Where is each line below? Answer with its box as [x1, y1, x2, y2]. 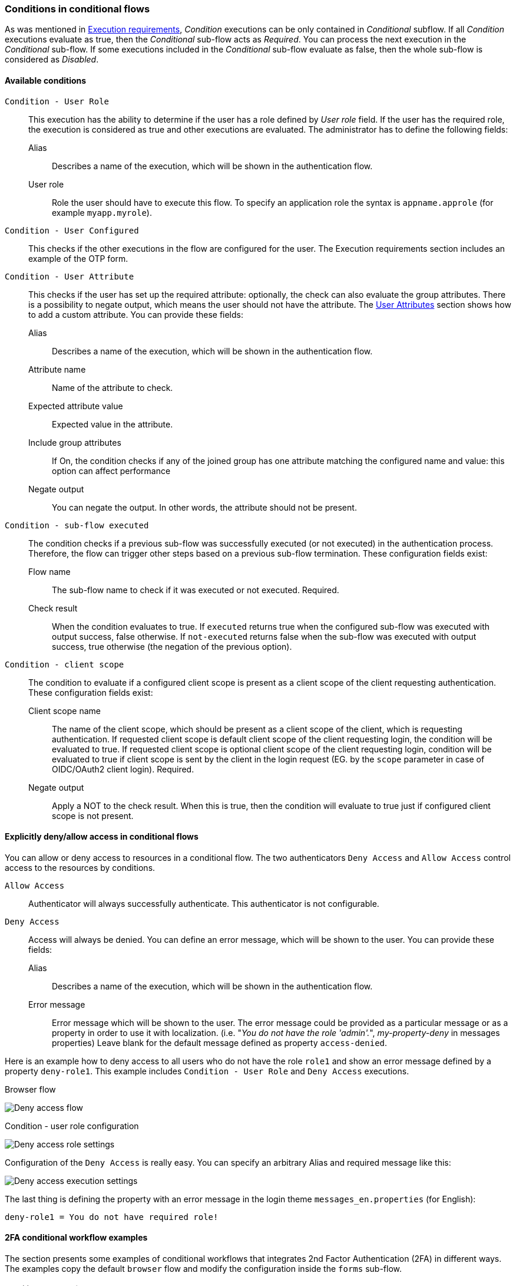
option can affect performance [52, 465, 171, 476]
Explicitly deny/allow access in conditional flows [5, 831, 199, 842]
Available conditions [5, 75, 87, 85]
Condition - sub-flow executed [5, 520, 149, 530]
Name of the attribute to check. [52, 382, 173, 393]
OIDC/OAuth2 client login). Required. [52, 764, 194, 774]
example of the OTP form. [28, 253, 128, 264]
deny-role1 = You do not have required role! [5, 1212, 219, 1222]
